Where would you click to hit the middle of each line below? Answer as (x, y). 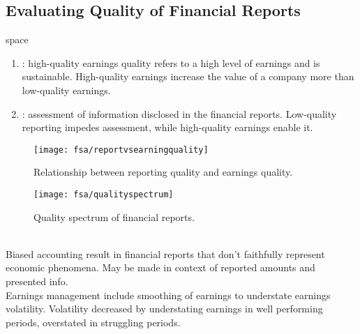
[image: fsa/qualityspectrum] (104, 195)
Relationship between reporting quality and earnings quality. (163, 172)
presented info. (37, 281)
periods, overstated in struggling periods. (93, 322)
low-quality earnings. (66, 90)
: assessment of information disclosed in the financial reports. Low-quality (179, 113)
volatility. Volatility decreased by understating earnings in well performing (164, 309)
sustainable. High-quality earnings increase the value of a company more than (188, 76)
